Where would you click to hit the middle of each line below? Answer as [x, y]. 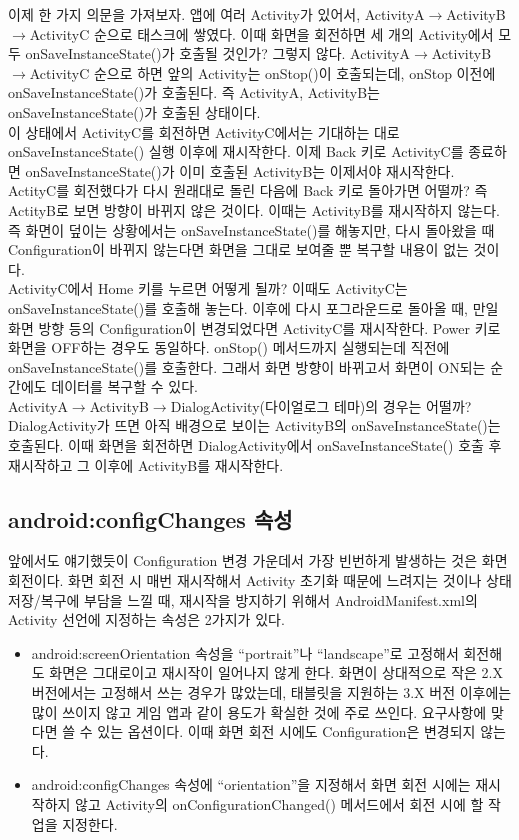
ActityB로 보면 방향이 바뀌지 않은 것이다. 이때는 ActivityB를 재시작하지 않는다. [254, 209]
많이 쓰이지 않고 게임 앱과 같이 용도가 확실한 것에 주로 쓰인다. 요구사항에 [259, 711]
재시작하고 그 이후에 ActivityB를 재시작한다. [146, 464]
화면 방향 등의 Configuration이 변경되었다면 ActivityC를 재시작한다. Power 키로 [254, 327]
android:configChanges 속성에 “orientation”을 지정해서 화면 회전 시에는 [251, 784]
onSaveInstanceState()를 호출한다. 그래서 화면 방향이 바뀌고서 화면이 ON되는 [247, 366]
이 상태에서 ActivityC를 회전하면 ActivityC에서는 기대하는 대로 [204, 131]
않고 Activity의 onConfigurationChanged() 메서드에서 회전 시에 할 [279, 803]
